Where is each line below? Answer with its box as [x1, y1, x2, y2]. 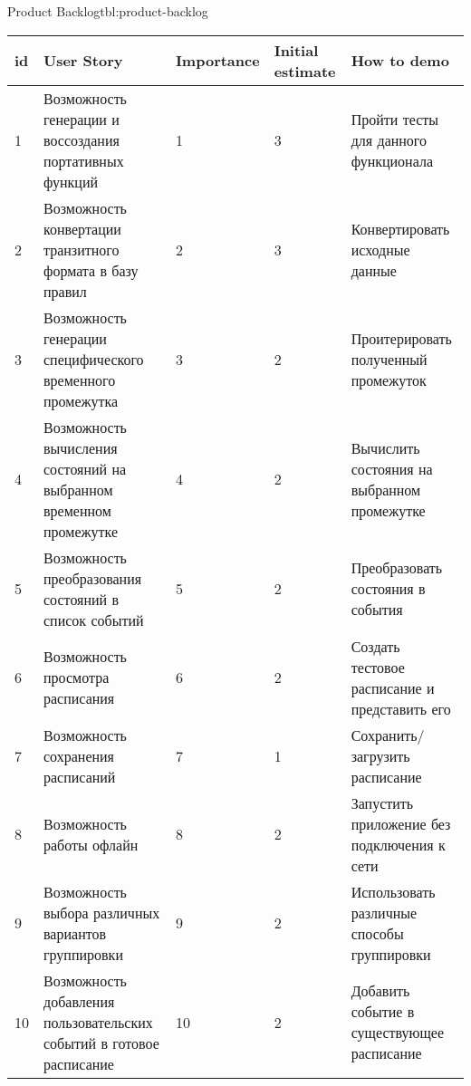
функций [43, 170, 99, 192]
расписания [43, 687, 115, 709]
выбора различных [43, 901, 160, 923]
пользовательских [43, 1011, 153, 1033]
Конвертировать [351, 217, 450, 239]
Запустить [351, 792, 414, 813]
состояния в [351, 578, 426, 600]
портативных [43, 149, 124, 171]
